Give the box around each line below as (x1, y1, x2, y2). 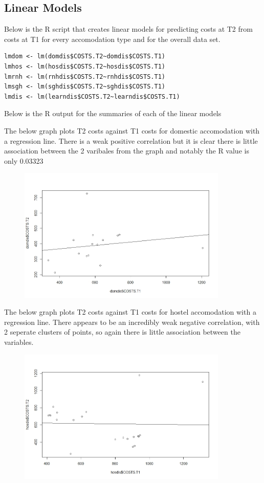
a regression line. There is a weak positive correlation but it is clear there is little (4, 135, 258, 146)
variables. (4, 336, 34, 347)
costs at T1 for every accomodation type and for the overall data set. (4, 33, 221, 44)
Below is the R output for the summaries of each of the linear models (4, 108, 222, 119)
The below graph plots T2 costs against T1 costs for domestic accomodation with (4, 125, 260, 136)
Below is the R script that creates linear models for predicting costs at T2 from (4, 24, 253, 34)
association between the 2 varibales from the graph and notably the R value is (4, 145, 249, 156)
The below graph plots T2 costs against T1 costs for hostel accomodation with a (4, 306, 256, 317)
